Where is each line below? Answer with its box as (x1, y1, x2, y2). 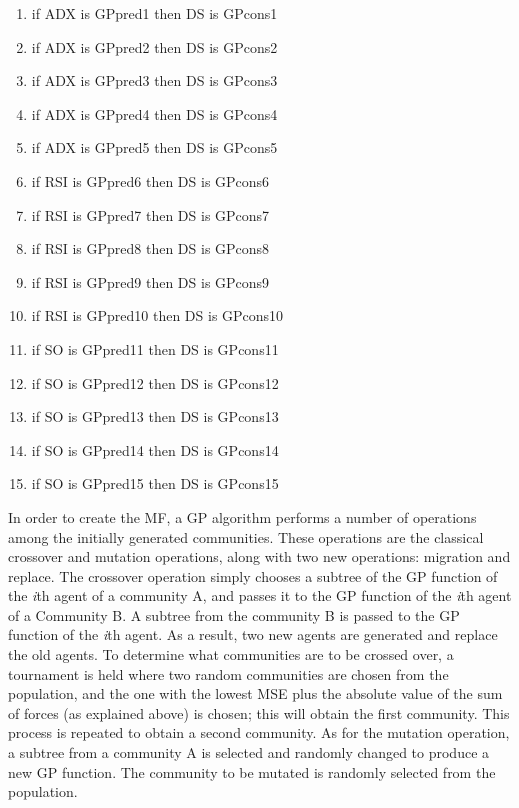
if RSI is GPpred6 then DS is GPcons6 (31, 170, 270, 191)
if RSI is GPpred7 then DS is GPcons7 (31, 204, 270, 225)
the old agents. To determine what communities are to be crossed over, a (8, 644, 454, 665)
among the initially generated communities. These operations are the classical (8, 526, 484, 547)
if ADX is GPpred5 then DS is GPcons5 (31, 137, 278, 158)
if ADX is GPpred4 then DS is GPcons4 (31, 103, 278, 124)
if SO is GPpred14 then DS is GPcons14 (31, 439, 279, 460)
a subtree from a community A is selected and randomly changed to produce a (8, 742, 490, 763)
